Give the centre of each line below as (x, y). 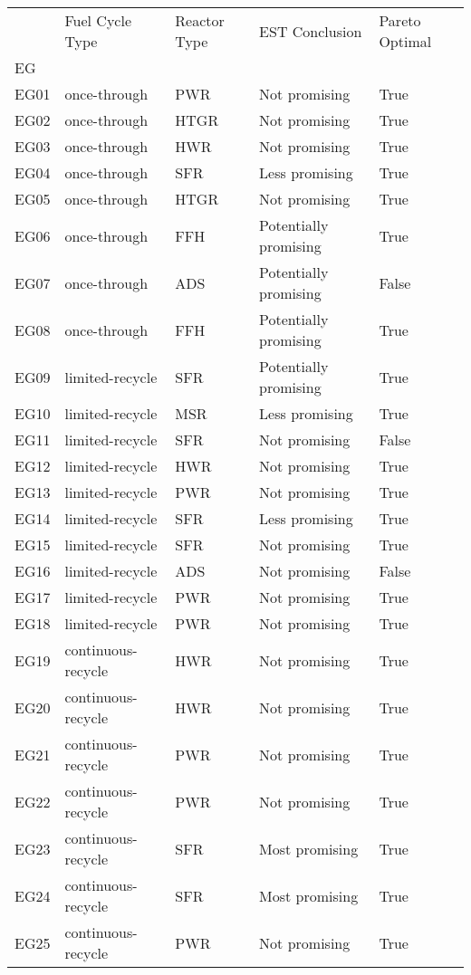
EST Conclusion (311, 31)
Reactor (200, 20)
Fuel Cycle (98, 20)
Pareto (400, 20)
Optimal (405, 41)
